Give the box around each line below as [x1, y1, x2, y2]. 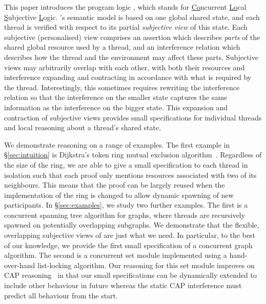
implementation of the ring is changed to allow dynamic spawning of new [4, 189, 234, 200]
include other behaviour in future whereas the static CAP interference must [4, 280, 242, 291]
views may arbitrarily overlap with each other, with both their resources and [4, 62, 245, 72]
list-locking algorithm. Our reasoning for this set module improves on [37, 259, 255, 270]
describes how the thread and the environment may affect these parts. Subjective [4, 51, 258, 62]
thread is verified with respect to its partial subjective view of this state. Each [4, 22, 248, 32]
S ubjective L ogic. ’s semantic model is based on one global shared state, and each [4, 11, 260, 22]
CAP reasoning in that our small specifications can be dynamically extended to [4, 270, 257, 280]
